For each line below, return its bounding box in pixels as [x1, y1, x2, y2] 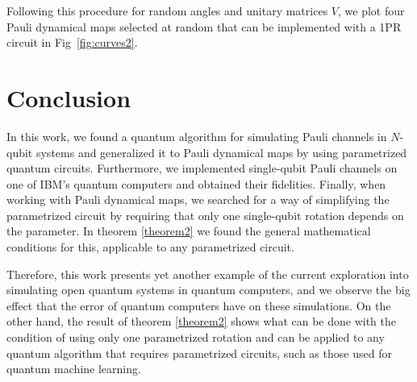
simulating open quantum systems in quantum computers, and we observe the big [6, 281, 411, 298]
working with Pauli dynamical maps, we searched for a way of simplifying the [6, 191, 390, 208]
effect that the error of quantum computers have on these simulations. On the [6, 297, 391, 313]
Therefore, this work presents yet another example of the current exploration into [6, 265, 409, 282]
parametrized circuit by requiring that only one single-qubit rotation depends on [6, 206, 404, 223]
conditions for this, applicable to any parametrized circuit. [6, 239, 294, 255]
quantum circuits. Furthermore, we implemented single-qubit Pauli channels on [6, 160, 398, 176]
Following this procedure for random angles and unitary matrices [6, 2, 328, 19]
